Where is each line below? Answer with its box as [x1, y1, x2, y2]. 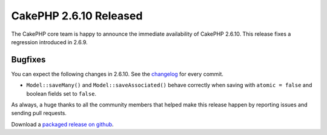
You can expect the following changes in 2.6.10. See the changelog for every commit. [11, 70, 224, 77]
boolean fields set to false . [26, 90, 97, 97]
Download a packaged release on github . [11, 120, 114, 128]
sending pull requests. [11, 110, 67, 117]
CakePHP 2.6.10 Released [11, 9, 143, 22]
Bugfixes [11, 54, 46, 65]
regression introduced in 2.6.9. [11, 38, 88, 45]
